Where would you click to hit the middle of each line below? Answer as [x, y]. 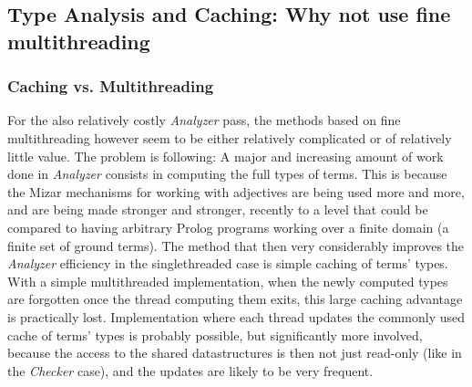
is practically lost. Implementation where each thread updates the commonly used [236, 316]
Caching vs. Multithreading [111, 86]
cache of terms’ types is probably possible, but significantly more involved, [215, 335]
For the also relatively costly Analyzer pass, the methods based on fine [204, 120]
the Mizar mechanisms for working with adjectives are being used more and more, [236, 191]
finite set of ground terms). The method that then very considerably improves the [236, 245]
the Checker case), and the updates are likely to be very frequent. [190, 370]
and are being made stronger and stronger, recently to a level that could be [218, 209]
